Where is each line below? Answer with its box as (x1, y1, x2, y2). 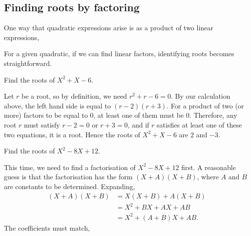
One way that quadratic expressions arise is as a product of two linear (4, 22, 213, 33)
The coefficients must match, (4, 222, 90, 233)
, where (197, 172, 219, 182)
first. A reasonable (181, 162, 236, 172)
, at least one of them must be (93, 110, 184, 120)
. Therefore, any (189, 110, 237, 120)
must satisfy (23, 119, 60, 129)
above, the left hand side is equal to (4, 100, 111, 110)
